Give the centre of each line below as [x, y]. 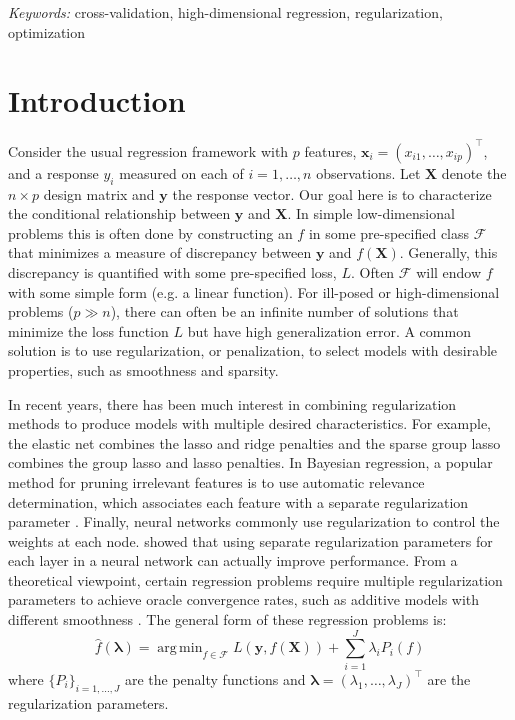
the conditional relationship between [119, 213]
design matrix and [99, 193]
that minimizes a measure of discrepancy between [160, 252]
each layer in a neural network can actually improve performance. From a [233, 560]
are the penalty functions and [215, 678]
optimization [47, 31]
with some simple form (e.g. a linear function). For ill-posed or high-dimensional [254, 291]
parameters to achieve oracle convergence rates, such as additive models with [244, 599]
